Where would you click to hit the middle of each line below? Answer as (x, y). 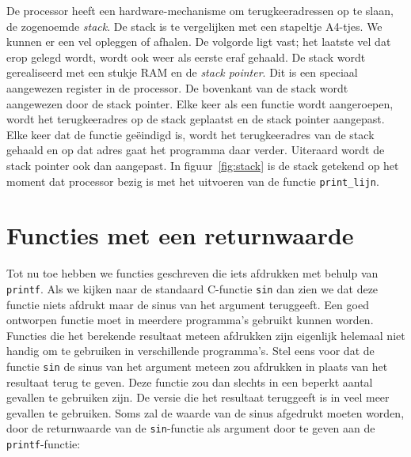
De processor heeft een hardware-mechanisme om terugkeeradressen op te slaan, (200, 10)
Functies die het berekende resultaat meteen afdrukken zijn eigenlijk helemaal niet (206, 335)
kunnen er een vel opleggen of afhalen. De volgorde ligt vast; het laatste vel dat (199, 42)
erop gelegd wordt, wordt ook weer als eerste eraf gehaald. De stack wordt (186, 57)
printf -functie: (44, 444)
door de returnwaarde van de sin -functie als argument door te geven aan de (191, 428)
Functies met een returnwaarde (180, 235)
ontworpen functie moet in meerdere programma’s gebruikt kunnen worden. (190, 320)
